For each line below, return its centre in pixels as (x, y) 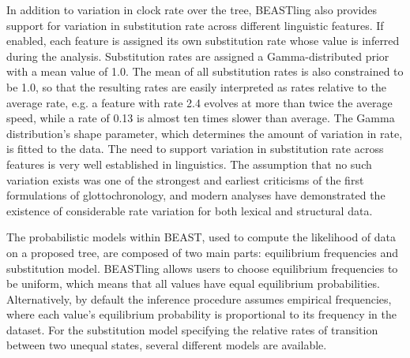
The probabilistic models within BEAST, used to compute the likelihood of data (201, 237)
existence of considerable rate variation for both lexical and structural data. (190, 210)
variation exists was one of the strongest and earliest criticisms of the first (185, 179)
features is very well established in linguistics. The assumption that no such (189, 164)
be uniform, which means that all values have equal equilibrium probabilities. (193, 283)
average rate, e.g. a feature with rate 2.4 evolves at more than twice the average (199, 102)
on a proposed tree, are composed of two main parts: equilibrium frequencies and (202, 252)
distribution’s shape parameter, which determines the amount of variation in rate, (205, 133)
